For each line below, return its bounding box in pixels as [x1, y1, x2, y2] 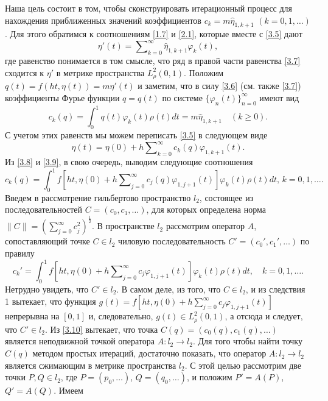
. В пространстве [92, 219, 155, 232]
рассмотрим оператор [166, 219, 245, 232]
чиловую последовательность [118, 235, 226, 247]
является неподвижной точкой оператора [5, 335, 155, 347]
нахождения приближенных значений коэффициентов [5, 13, 201, 26]
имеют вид [259, 91, 299, 104]
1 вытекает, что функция [5, 295, 96, 308]
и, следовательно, [88, 310, 153, 322]
